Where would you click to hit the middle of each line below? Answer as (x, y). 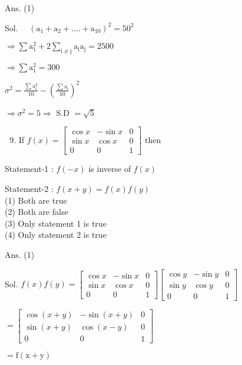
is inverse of (110, 169)
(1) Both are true (36, 200)
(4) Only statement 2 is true (56, 235)
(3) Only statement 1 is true (56, 223)
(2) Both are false (37, 212)
